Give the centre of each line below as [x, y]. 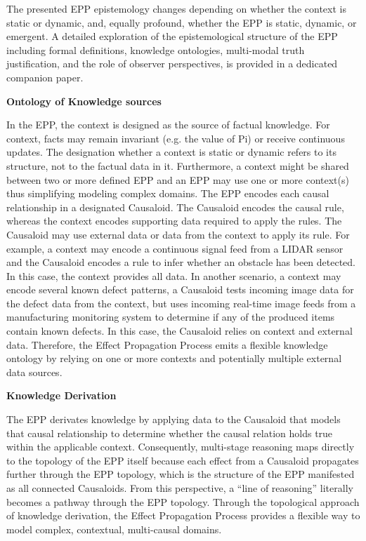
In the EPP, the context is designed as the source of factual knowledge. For [168, 125]
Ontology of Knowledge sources [84, 101]
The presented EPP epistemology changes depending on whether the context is [176, 8]
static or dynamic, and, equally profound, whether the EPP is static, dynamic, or [182, 22]
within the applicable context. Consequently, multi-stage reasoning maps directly [181, 447]
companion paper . [45, 77]
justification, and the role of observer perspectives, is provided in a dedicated [172, 64]
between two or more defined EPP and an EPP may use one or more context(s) [178, 179]
